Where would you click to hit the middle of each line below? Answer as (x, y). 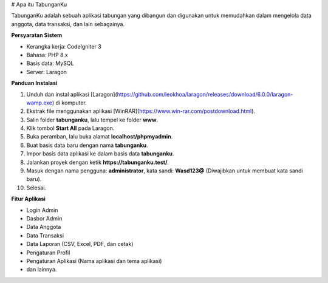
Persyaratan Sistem (37, 35)
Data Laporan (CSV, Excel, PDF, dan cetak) (80, 244)
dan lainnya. (42, 270)
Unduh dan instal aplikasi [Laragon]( (72, 94)
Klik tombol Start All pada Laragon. (70, 128)
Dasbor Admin (44, 218)
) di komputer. (70, 103)
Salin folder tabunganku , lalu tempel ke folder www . (92, 120)
